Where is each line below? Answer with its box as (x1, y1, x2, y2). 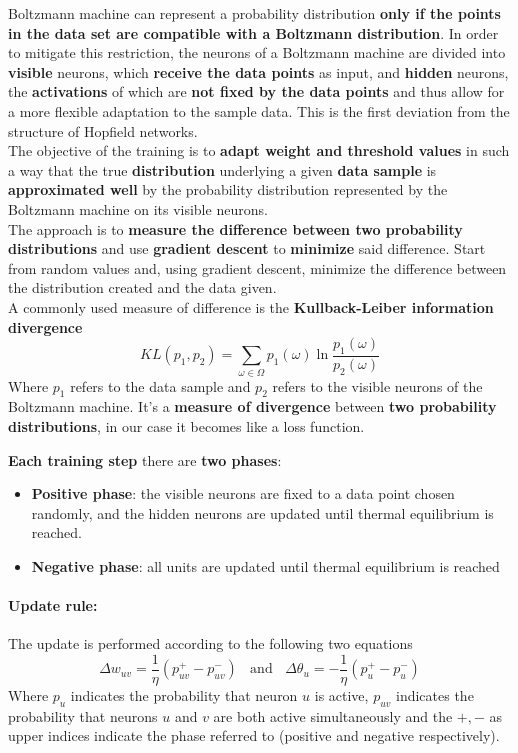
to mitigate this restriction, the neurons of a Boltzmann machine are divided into (8, 42, 506, 63)
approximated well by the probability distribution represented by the (8, 179, 448, 200)
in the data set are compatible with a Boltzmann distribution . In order (8, 22, 499, 43)
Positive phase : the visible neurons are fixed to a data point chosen (31, 483, 455, 504)
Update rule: (8, 595, 98, 616)
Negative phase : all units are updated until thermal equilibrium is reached (31, 556, 500, 577)
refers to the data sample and (70, 375, 251, 396)
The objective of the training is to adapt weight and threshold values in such (8, 140, 510, 161)
